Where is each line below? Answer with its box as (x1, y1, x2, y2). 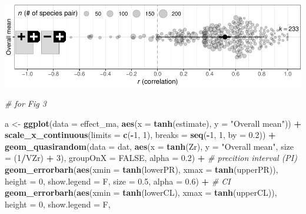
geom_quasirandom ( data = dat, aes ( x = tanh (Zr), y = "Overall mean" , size (5, 140, 294, 152)
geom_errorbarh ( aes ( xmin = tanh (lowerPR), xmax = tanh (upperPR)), (5, 163, 278, 175)
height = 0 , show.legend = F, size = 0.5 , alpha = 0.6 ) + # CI (5, 175, 231, 187)
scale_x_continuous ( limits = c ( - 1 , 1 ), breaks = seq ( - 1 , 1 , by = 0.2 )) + (5, 129, 276, 141)
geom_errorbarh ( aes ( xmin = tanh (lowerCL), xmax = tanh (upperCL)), (5, 186, 277, 199)
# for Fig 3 (5, 97, 46, 109)
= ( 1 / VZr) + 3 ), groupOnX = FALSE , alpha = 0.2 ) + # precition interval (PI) (5, 152, 297, 164)
